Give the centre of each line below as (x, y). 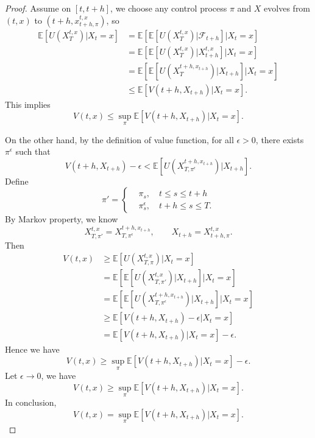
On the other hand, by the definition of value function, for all (119, 139)
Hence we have (32, 349)
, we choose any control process (169, 8)
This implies (28, 104)
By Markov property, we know (62, 219)
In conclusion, (31, 402)
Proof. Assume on (38, 8)
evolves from (287, 8)
